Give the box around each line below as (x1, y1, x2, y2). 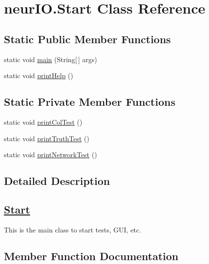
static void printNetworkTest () (4, 149, 97, 160)
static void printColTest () (4, 116, 83, 127)
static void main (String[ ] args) (4, 54, 97, 64)
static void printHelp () (4, 70, 73, 81)
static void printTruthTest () (4, 133, 89, 143)
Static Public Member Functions (4, 31, 171, 46)
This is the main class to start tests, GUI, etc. (4, 224, 141, 234)
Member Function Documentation (4, 248, 179, 263)
